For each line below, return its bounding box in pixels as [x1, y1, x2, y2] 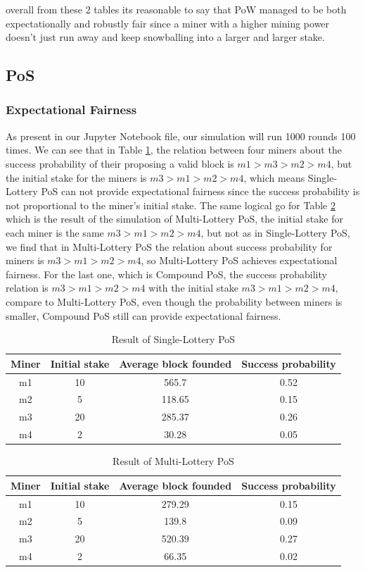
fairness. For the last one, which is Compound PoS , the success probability [6, 266, 327, 281]
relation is [6, 280, 49, 295]
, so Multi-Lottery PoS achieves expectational [141, 253, 338, 268]
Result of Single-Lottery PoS [111, 332, 236, 347]
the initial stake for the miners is [6, 170, 147, 185]
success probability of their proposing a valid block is [6, 156, 234, 170]
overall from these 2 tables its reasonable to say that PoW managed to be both [6, 2, 347, 16]
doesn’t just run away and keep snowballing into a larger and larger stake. [6, 30, 325, 44]
